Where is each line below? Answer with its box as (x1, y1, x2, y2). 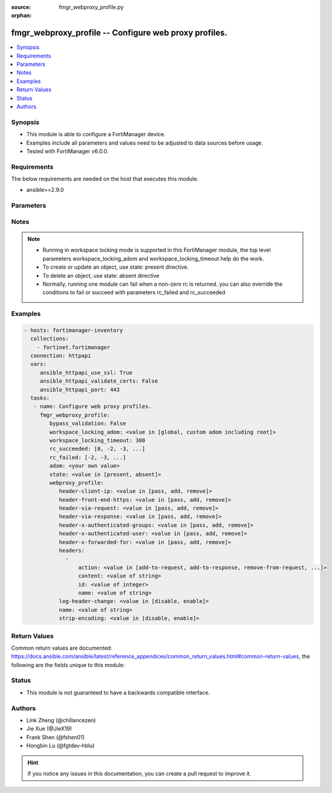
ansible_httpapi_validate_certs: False (39, 378, 158, 384)
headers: (59, 547, 85, 554)
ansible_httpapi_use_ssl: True (39, 369, 133, 376)
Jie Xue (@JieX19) (26, 725, 73, 732)
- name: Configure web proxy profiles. (33, 403, 152, 410)
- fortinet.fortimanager (36, 344, 111, 350)
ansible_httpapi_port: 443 (39, 386, 120, 393)
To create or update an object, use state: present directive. (42, 263, 189, 271)
